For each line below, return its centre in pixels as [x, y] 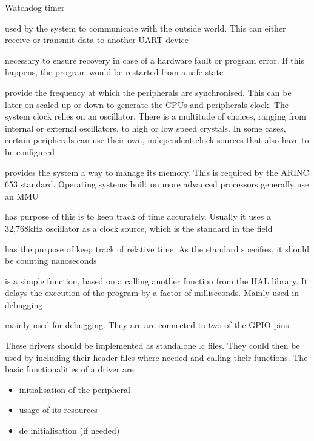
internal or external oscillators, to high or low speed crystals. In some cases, [145, 128]
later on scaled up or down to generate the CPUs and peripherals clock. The [147, 104]
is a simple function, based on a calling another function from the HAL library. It [156, 281]
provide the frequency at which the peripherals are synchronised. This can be [148, 92]
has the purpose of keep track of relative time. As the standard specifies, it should [157, 248]
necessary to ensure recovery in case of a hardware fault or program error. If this [155, 60]
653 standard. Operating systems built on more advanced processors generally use [157, 184]
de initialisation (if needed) [69, 430]
